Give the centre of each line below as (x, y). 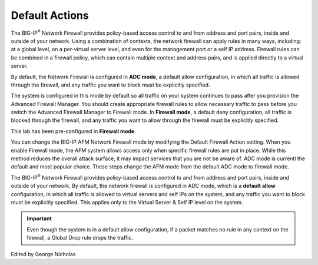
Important (39, 218)
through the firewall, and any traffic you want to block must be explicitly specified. (110, 85)
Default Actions (50, 15)
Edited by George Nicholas (43, 254)
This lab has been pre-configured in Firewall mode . (73, 131)
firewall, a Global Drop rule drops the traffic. (80, 238)
